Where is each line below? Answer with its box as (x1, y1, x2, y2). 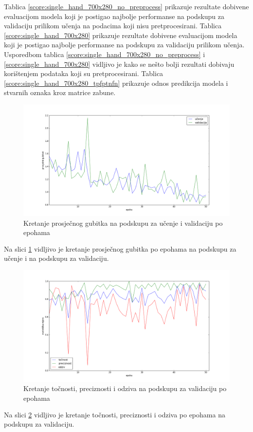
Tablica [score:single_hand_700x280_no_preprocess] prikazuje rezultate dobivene (4, 1, 249, 11)
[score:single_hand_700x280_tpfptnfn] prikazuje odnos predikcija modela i (4, 78, 228, 88)
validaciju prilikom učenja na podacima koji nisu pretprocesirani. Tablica (4, 20, 222, 31)
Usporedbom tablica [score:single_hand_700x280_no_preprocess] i (4, 49, 205, 59)
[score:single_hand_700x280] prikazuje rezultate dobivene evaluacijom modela (4, 30, 237, 40)
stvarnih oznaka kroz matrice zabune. (4, 87, 116, 98)
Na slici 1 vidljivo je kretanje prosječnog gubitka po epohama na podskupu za (4, 243, 236, 254)
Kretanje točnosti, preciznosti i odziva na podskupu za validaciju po (23, 383, 227, 393)
